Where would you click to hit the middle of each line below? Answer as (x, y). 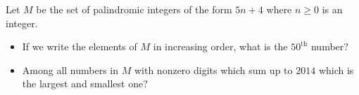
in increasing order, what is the (220, 46)
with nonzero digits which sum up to (213, 70)
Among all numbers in (70, 70)
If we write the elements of (80, 46)
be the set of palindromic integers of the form (134, 9)
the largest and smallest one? (85, 83)
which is (336, 70)
